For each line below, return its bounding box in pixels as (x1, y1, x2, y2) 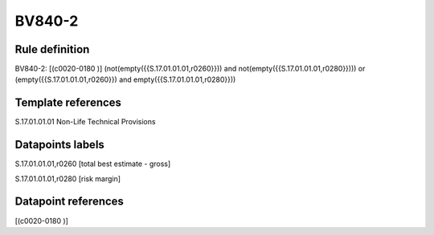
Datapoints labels (14, 138, 104, 152)
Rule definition (14, 43, 90, 56)
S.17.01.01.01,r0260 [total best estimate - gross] (14, 159, 171, 168)
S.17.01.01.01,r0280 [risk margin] (14, 173, 121, 184)
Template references (14, 96, 122, 110)
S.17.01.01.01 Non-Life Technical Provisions (14, 117, 156, 127)
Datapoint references (14, 195, 125, 209)
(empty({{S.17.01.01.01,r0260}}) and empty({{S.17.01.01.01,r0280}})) (14, 75, 236, 84)
